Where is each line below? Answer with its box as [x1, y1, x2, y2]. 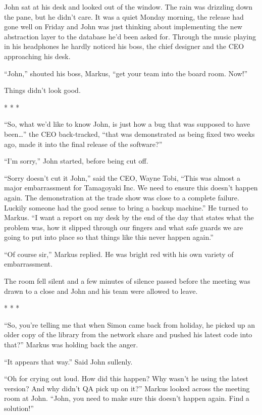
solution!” [4, 403, 34, 413]
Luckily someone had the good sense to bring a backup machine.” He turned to [4, 202, 248, 213]
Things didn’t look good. [4, 85, 81, 95]
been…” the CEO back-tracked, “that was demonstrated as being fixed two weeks [4, 128, 255, 139]
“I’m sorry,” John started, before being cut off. [4, 155, 148, 166]
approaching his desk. [4, 50, 71, 61]
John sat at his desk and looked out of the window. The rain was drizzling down [4, 2, 253, 12]
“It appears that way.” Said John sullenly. [4, 356, 133, 367]
